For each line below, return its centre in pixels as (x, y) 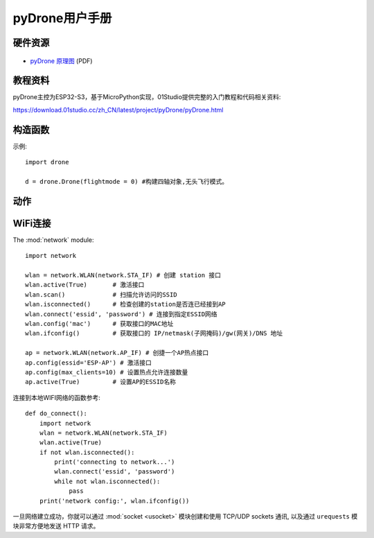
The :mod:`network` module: (53, 240)
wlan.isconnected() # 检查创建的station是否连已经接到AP (126, 304)
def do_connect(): (56, 414)
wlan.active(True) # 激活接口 (85, 285)
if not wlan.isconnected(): (87, 452)
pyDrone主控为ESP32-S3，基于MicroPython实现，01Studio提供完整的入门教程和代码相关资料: (147, 97)
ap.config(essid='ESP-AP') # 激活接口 (89, 363)
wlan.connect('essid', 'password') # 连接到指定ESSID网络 (121, 314)
